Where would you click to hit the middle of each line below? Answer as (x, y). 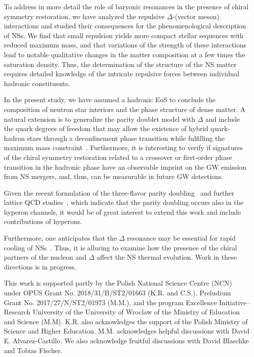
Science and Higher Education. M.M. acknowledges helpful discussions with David (127, 331)
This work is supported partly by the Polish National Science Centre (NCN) (118, 283)
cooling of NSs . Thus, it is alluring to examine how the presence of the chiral (121, 247)
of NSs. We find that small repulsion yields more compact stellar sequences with (124, 35)
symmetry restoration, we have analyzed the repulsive (84, 16)
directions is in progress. (40, 266)
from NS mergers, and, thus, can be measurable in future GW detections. (114, 176)
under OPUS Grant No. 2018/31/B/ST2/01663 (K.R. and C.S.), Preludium (117, 293)
